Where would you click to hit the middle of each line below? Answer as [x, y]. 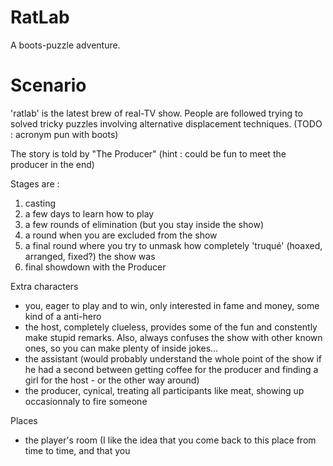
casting [40, 203]
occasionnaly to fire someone [86, 401]
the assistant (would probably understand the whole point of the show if [173, 358]
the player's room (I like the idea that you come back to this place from [170, 440]
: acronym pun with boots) [64, 134]
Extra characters [44, 286]
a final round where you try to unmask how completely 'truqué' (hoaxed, [173, 245]
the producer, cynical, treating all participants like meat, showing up [164, 390]
